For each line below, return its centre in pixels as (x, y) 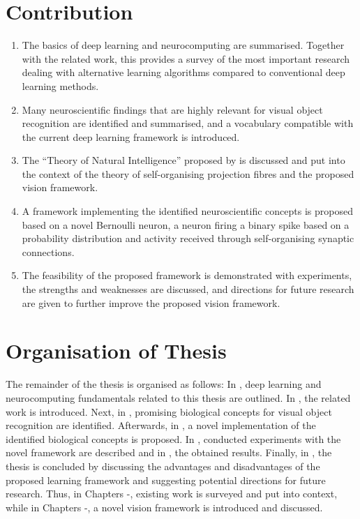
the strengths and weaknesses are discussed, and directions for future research (188, 289)
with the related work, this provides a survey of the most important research (186, 58)
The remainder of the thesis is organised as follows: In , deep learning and (164, 384)
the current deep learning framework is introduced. (131, 136)
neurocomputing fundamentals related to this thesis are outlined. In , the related (178, 397)
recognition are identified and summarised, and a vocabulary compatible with (188, 123)
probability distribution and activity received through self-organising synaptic (188, 238)
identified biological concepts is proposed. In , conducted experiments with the (173, 438)
